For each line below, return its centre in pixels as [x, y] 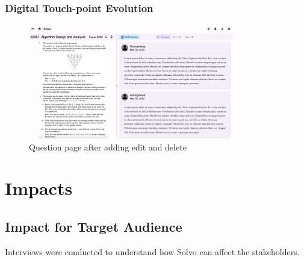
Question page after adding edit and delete [108, 147]
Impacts [39, 188]
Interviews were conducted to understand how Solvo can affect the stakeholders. [152, 251]
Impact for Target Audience [94, 227]
